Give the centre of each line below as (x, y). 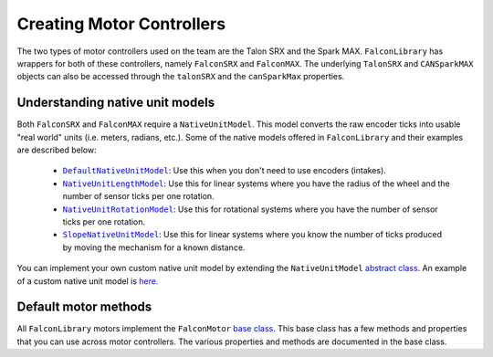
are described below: (57, 150)
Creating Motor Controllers (121, 24)
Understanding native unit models (115, 103)
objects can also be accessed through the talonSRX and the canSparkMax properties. (181, 77)
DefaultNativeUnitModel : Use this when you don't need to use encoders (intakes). (225, 171)
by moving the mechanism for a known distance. (154, 247)
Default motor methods (84, 307)
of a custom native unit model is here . (88, 281)
